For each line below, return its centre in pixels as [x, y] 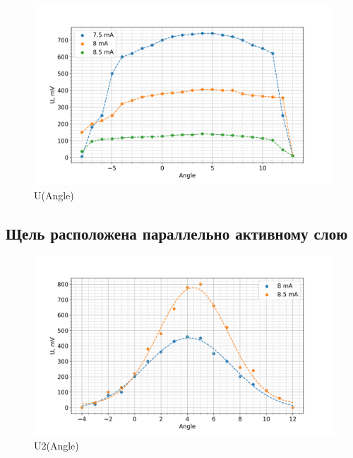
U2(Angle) [56, 446]
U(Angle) [54, 195]
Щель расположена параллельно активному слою [177, 233]
